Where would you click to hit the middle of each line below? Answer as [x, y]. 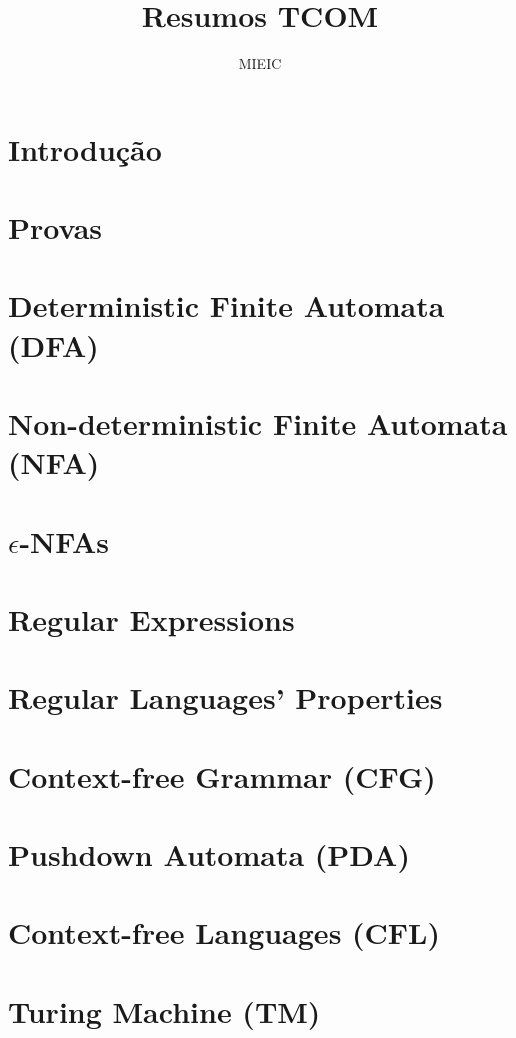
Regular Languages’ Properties [225, 697]
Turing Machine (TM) [164, 1010]
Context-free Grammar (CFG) [222, 775]
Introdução [85, 148]
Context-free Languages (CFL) [224, 932]
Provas [55, 227]
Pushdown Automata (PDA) [209, 854]
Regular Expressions [151, 618]
